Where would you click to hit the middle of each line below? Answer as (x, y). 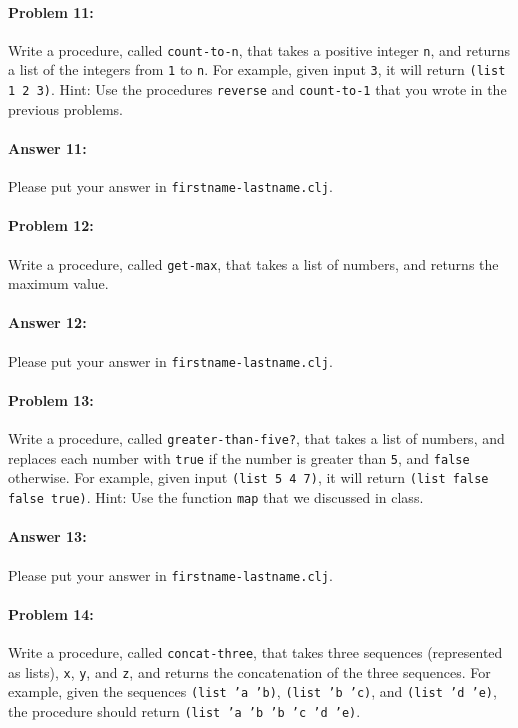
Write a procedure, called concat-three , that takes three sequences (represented (255, 651)
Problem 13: (51, 399)
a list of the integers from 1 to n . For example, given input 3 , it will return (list (257, 69)
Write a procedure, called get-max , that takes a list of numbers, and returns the (253, 263)
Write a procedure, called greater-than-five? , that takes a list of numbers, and (256, 438)
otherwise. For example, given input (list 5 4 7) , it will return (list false (248, 477)
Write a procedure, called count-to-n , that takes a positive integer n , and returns (259, 49)
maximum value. (58, 283)
